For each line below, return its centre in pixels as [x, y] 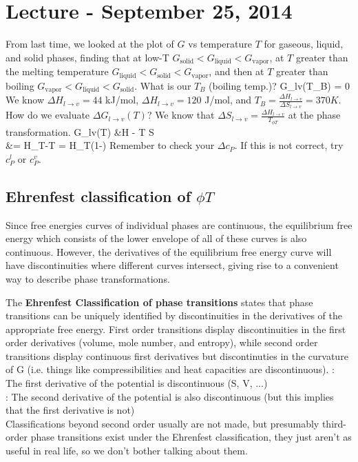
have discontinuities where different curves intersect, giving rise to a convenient [172, 265]
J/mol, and [228, 100]
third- [334, 423]
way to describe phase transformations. [88, 278]
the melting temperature [57, 71]
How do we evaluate [48, 115]
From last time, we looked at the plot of [90, 44]
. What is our [163, 85]
